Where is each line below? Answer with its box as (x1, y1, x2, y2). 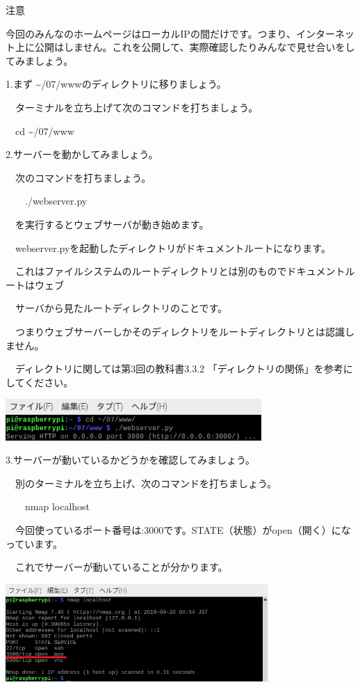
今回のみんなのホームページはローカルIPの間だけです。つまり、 (6, 26, 296, 40)
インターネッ (295, 26, 354, 40)
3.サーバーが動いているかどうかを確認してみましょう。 (6, 452, 256, 467)
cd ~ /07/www (15, 123, 74, 138)
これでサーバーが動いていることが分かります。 (15, 560, 228, 574)
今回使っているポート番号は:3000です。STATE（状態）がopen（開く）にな (15, 522, 351, 537)
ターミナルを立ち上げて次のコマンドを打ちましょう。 (15, 100, 259, 114)
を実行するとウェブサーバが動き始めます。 (15, 216, 209, 231)
